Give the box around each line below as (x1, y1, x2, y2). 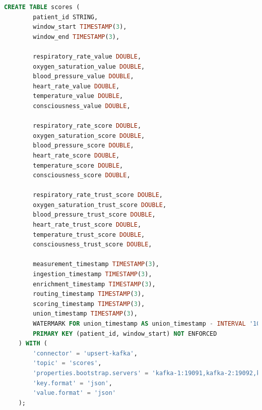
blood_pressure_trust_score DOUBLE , (33, 211, 156, 219)
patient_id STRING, (33, 13, 98, 21)
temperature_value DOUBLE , (33, 92, 123, 100)
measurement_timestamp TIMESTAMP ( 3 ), (33, 261, 159, 268)
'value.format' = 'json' (33, 389, 116, 397)
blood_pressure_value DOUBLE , (33, 73, 134, 80)
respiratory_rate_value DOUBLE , (33, 53, 142, 60)
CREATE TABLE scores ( (4, 4, 80, 11)
